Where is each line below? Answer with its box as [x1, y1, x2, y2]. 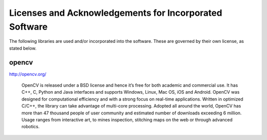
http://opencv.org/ [9, 71, 46, 77]
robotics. [21, 124, 40, 130]
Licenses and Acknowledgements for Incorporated [9, 7, 222, 18]
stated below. [9, 45, 37, 51]
